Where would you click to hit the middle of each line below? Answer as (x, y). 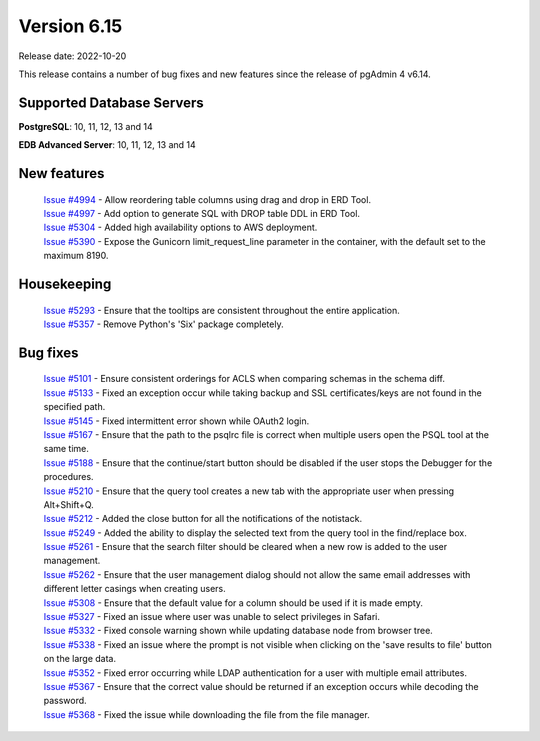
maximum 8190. (76, 256)
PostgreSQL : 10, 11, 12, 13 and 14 (86, 126)
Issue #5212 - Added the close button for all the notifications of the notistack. (203, 519)
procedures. (68, 477)
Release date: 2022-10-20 (72, 56)
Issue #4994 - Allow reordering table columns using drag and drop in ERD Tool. (207, 199)
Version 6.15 (70, 26)
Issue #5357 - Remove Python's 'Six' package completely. (163, 324)
